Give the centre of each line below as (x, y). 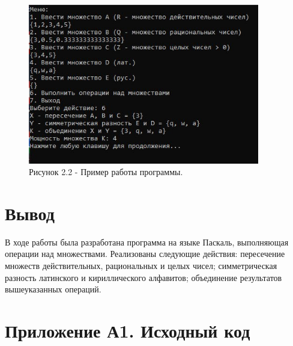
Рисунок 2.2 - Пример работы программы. (106, 172)
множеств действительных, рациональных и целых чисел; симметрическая (141, 266)
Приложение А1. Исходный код (128, 331)
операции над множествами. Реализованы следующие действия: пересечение (145, 254)
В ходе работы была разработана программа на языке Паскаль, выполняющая (147, 242)
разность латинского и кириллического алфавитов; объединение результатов (143, 277)
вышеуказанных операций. (53, 289)
